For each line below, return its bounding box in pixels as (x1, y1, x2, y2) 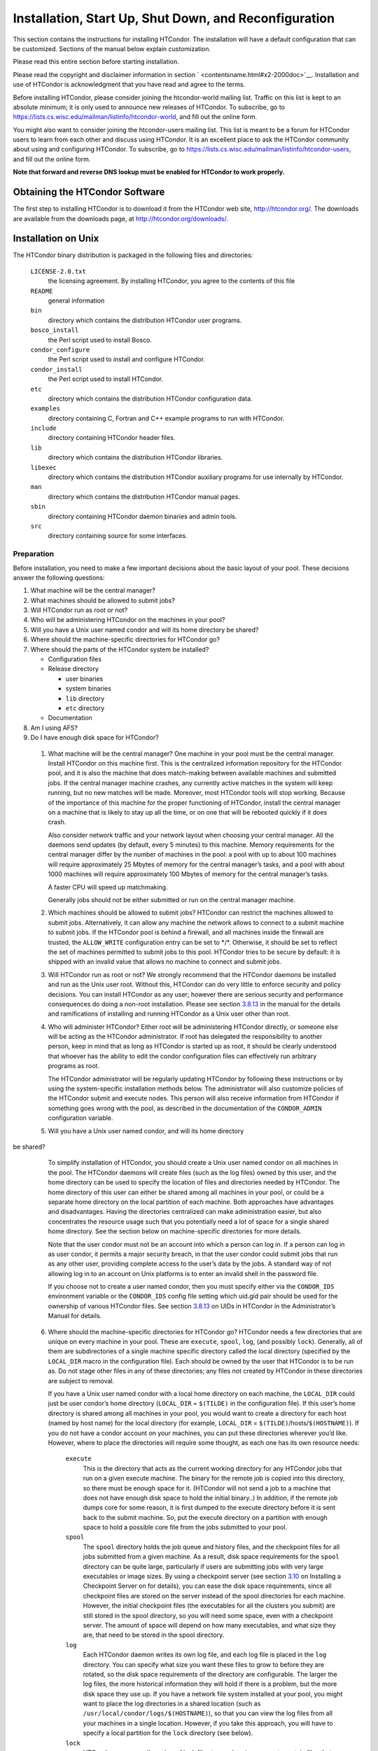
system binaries (65, 684, 111, 693)
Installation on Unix (13, 233, 99, 244)
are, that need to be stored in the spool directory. (83, 1631, 225, 1639)
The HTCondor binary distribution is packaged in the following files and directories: (13, 251, 253, 259)
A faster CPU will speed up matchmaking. (48, 883, 168, 891)
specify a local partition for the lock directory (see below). (83, 1729, 253, 1737)
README (30, 287, 53, 295)
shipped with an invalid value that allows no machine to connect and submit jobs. (48, 957, 282, 966)
